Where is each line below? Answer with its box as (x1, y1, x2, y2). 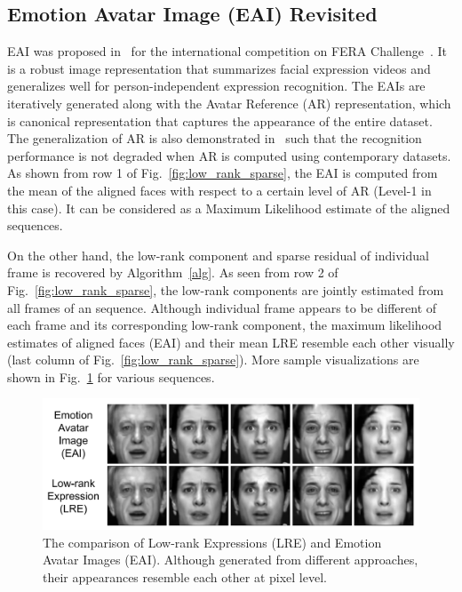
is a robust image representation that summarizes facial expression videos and (7, 59, 431, 77)
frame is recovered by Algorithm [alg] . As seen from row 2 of (7, 263, 339, 282)
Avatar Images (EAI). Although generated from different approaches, (43, 550, 418, 569)
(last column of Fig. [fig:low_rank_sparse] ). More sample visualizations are (7, 350, 419, 369)
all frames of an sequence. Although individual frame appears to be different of (7, 298, 437, 316)
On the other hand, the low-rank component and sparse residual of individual (7, 245, 429, 264)
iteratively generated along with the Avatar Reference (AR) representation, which (7, 93, 451, 112)
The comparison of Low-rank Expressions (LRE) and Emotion (43, 532, 382, 551)
